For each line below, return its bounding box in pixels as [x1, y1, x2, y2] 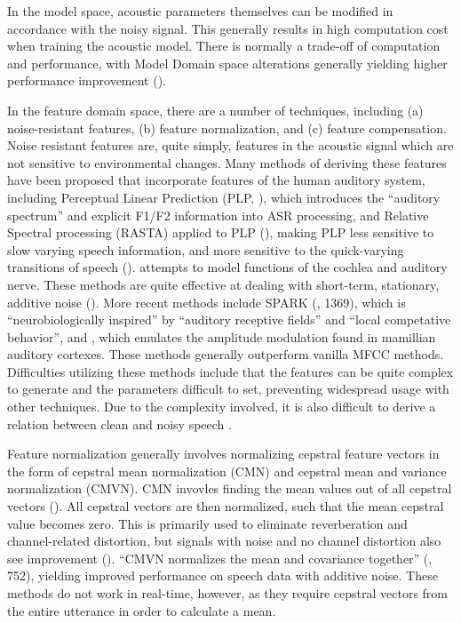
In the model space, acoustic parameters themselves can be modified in [7, 2, 393, 20]
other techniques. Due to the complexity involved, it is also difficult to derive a [7, 397, 436, 416]
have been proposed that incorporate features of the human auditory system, [7, 171, 425, 189]
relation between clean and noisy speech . [7, 414, 232, 433]
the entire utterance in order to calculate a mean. [7, 601, 276, 619]
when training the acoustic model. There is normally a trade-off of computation [7, 36, 441, 55]
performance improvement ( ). [7, 71, 167, 90]
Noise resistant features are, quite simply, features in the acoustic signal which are [7, 136, 454, 155]
